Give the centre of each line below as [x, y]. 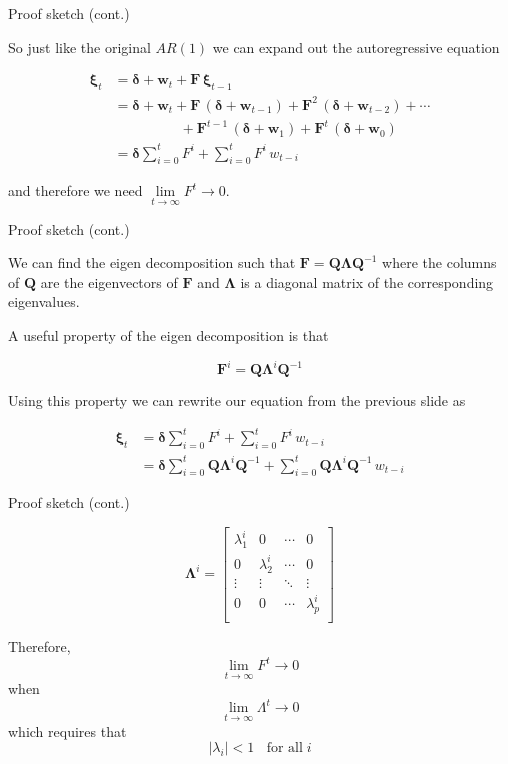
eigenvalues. [44, 301]
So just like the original [79, 46]
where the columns [439, 262]
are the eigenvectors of [109, 281]
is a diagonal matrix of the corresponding [367, 281]
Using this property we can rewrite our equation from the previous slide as [237, 400]
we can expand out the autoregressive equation [356, 46]
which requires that [67, 730]
